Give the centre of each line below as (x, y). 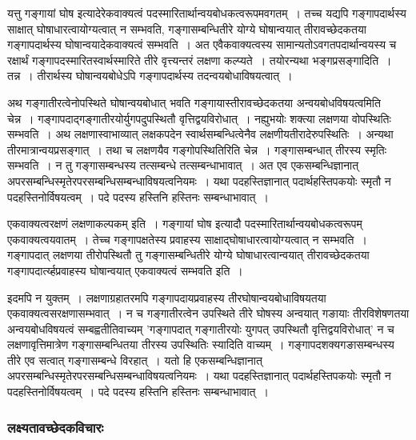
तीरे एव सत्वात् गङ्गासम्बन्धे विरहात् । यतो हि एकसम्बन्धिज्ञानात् (135, 360)
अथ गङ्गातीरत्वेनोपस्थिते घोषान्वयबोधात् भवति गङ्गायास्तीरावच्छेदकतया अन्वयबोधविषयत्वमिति (194, 102)
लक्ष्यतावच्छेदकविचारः (56, 427)
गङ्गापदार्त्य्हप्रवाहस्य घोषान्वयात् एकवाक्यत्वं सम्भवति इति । (125, 270)
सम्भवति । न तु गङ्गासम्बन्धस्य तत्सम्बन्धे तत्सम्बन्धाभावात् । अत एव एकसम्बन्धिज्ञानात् (183, 165)
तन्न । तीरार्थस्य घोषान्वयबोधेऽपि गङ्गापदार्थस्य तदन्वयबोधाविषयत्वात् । (150, 76)
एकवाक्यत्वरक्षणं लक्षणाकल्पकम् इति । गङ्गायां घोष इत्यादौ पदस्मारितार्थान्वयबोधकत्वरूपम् (185, 224)
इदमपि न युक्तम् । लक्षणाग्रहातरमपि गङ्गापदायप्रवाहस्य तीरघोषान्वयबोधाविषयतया (167, 297)
